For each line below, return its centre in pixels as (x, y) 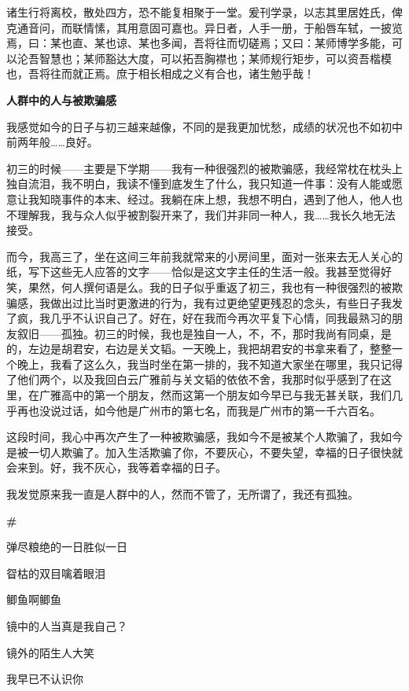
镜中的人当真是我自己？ (67, 626)
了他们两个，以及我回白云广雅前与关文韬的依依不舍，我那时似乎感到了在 (193, 379)
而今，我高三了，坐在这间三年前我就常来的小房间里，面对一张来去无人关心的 (204, 256)
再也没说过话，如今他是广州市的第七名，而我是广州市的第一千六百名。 (199, 410)
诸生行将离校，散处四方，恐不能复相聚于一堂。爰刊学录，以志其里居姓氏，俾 (204, 12)
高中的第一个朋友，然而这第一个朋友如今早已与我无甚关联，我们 (226, 395)
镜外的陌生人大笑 (50, 652)
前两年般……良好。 (52, 142)
